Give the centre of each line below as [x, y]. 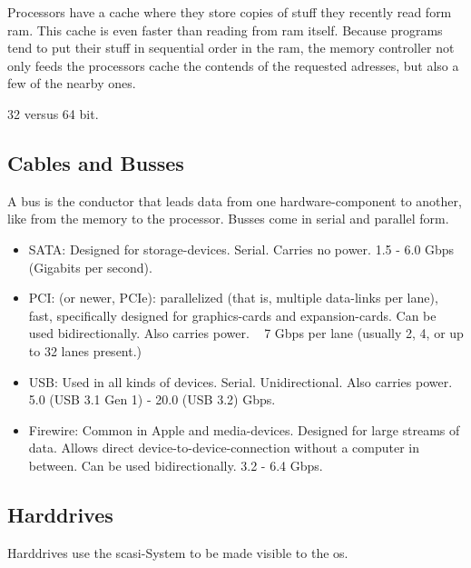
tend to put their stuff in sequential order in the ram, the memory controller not [231, 48]
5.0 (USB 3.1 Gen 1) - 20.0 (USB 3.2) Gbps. [152, 399]
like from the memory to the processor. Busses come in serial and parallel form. [228, 219]
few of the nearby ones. [72, 83]
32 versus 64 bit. [53, 113]
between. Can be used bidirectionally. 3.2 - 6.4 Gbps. [176, 465]
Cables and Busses [96, 162]
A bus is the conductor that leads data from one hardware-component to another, [235, 200]
